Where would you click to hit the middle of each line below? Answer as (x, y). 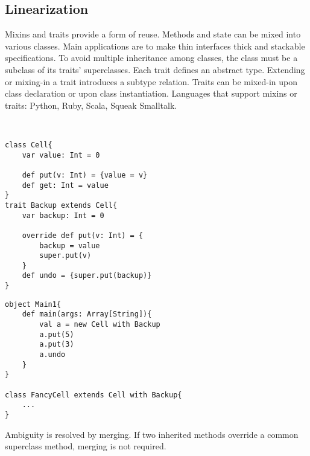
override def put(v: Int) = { (83, 235)
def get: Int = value (65, 185)
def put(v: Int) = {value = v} (85, 175)
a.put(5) (57, 334)
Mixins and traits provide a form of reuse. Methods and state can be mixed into (153, 34)
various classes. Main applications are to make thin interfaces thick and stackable (155, 46)
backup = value (70, 246)
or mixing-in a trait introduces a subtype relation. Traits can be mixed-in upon (151, 81)
